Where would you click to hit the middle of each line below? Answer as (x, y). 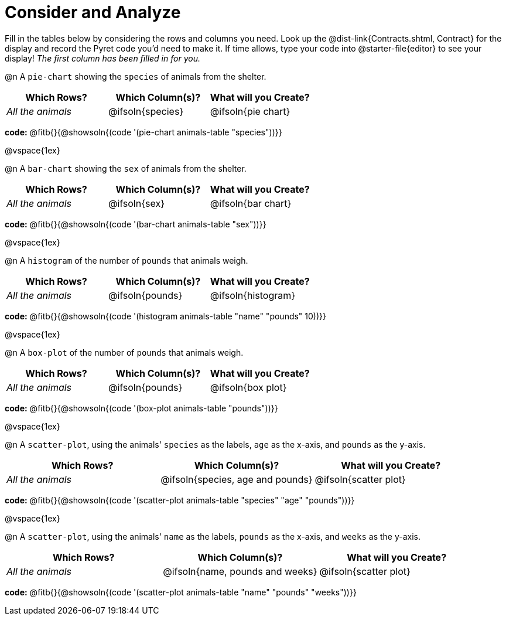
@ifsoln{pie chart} (250, 111)
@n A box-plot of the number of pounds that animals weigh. (124, 352)
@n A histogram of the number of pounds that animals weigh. (126, 260)
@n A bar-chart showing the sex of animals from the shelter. (126, 168)
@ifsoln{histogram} (253, 295)
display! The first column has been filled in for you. (102, 58)
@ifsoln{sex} (136, 203)
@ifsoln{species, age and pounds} (237, 479)
